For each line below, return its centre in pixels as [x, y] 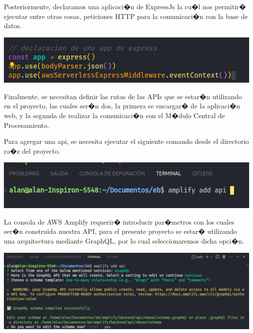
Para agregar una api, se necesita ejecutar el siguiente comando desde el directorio [126, 141]
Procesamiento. [27, 125]
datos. [13, 26]
